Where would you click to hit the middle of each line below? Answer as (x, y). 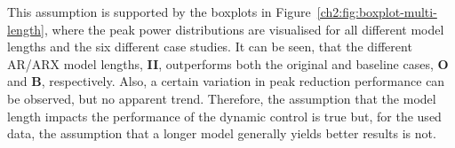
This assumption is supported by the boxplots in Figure (159, 12)
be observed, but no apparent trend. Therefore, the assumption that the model (222, 98)
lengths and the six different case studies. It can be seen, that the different (210, 47)
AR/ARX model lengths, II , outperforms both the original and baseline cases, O (228, 63)
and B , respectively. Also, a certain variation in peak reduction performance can (226, 81)
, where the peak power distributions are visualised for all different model (244, 29)
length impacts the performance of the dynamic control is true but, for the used (224, 116)
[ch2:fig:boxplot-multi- (377, 12)
